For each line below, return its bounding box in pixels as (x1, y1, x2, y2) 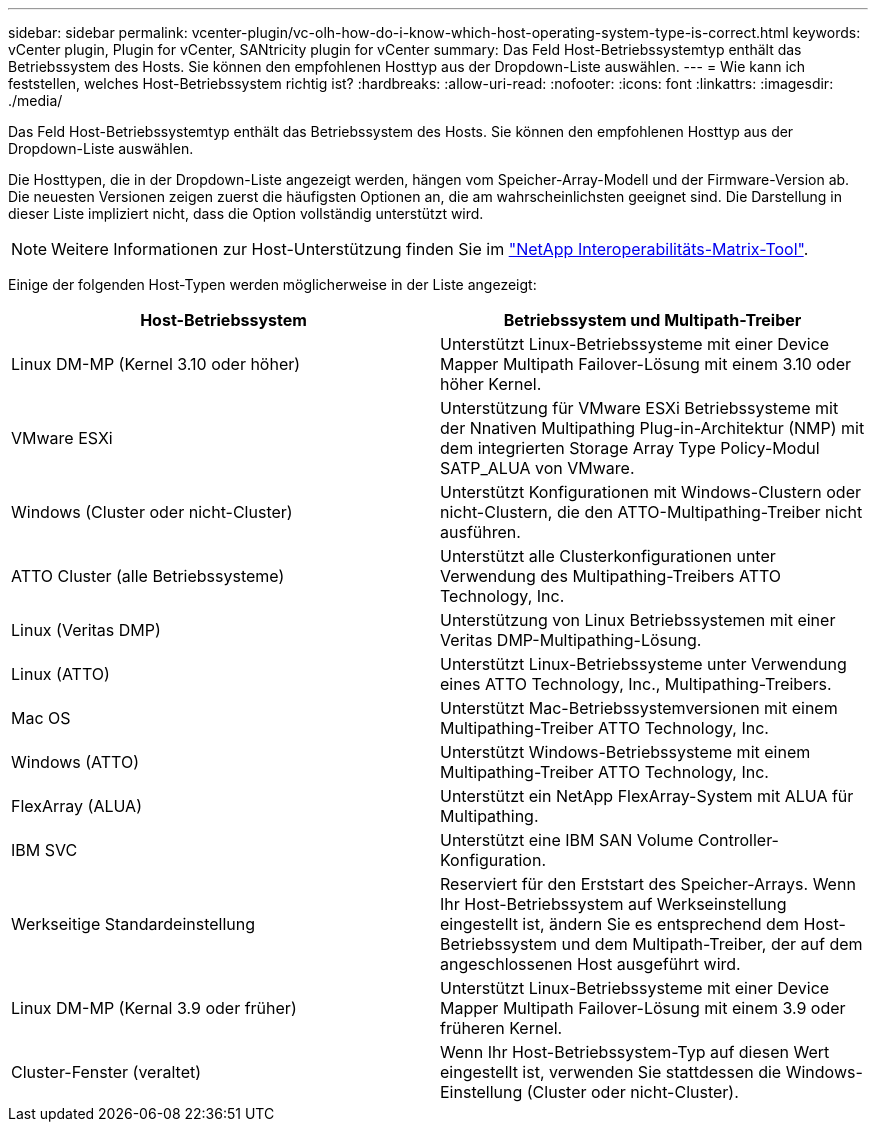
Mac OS (11, 708, 71, 728)
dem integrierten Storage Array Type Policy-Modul (440, 438, 820, 458)
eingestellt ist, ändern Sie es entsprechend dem (440, 914, 800, 934)
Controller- (697, 830, 779, 850)
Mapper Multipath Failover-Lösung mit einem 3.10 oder (440, 354, 852, 374)
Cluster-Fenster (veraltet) (11, 1062, 202, 1082)
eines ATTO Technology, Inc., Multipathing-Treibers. (440, 674, 832, 694)
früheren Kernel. (440, 1018, 563, 1038)
